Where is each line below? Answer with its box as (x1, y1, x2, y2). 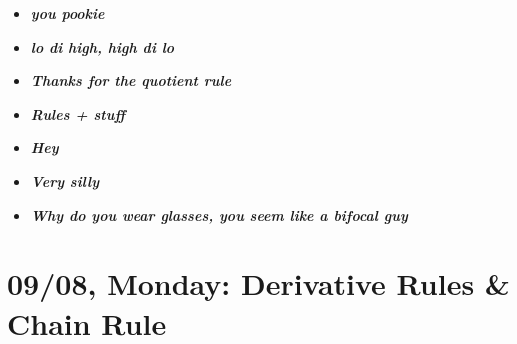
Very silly (30, 170, 100, 191)
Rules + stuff (30, 103, 126, 124)
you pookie (30, 3, 105, 23)
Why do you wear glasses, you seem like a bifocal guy (30, 204, 408, 225)
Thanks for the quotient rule (30, 70, 232, 91)
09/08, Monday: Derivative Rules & (7, 263, 510, 304)
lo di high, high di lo (30, 36, 175, 57)
